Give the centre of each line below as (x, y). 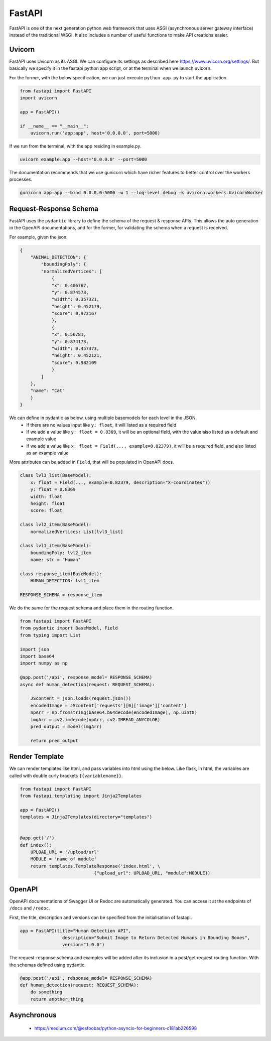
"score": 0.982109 (74, 362)
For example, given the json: (38, 237)
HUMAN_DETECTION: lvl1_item (65, 581)
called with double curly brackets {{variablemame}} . (66, 775)
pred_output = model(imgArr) (66, 726)
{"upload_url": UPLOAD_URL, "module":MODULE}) (152, 873)
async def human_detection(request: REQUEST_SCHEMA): (87, 684)
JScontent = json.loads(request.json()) (81, 698)
